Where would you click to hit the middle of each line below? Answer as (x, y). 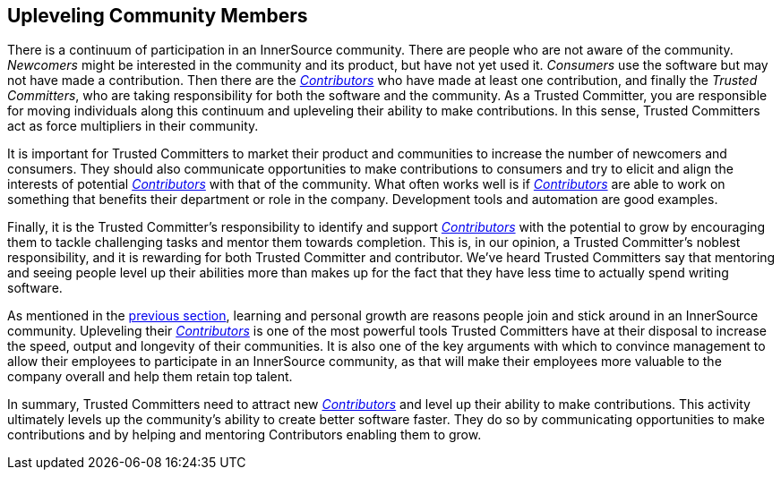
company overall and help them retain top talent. (150, 377)
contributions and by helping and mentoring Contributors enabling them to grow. (245, 435)
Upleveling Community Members (158, 16)
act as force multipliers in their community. (133, 126)
